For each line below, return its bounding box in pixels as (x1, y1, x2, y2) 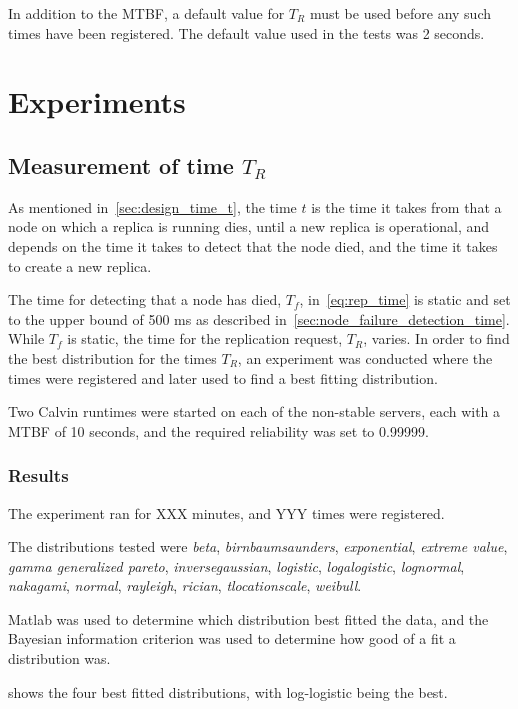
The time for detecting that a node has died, (8, 289, 282, 310)
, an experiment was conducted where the (237, 347, 493, 368)
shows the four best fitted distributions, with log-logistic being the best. (8, 681, 448, 702)
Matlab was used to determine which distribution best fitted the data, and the (8, 608, 489, 629)
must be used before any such (309, 3, 492, 23)
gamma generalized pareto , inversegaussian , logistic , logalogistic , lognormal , (8, 555, 465, 576)
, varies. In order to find (363, 328, 510, 349)
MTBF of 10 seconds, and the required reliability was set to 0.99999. (8, 420, 429, 441)
